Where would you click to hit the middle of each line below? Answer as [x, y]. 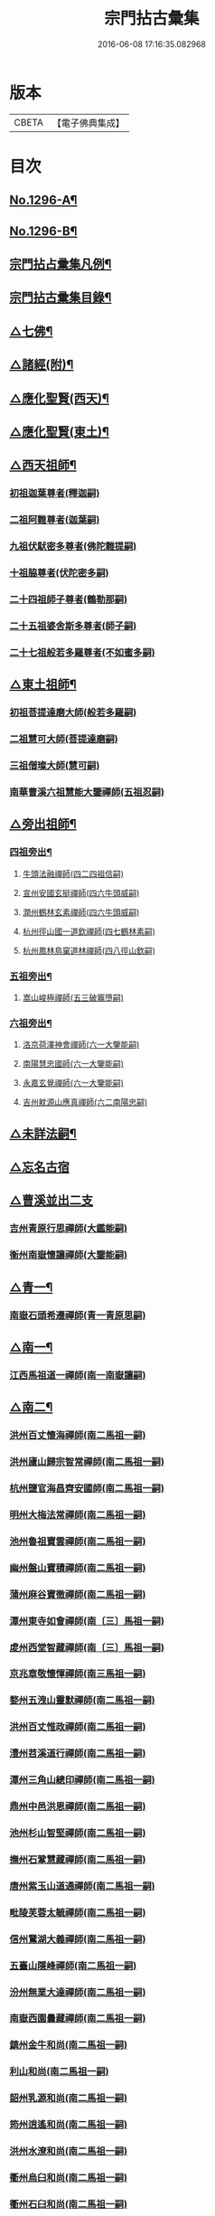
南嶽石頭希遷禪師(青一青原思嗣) [78, 1315]
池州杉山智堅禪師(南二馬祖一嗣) [78, 1833]
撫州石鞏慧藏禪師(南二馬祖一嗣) [78, 1859]
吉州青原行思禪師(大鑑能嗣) [69, 1229]
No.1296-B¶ [43, 231]
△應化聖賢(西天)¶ [60, 398]
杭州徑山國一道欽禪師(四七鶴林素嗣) [89, 931]
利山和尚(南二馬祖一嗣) [59, 2071]
